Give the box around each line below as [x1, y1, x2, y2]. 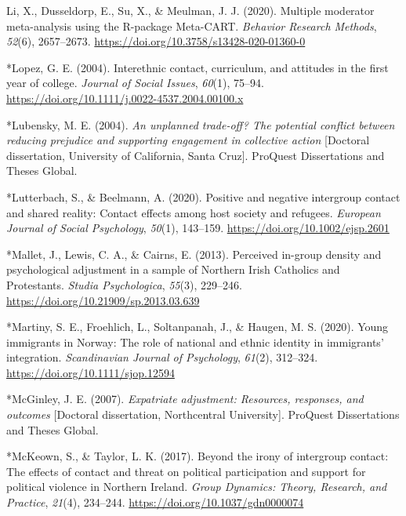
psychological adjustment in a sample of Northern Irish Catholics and [6, 261, 340, 278]
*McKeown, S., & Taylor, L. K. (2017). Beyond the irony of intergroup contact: [6, 448, 389, 464]
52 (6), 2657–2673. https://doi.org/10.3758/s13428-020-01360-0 [6, 33, 306, 49]
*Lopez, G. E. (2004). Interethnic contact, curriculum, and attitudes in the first [6, 59, 389, 75]
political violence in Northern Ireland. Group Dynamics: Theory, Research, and [6, 478, 387, 495]
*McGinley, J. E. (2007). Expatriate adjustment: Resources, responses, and [6, 391, 364, 407]
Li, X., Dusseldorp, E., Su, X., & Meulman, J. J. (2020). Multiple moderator [6, 2, 375, 18]
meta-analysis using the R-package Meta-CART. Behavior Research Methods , [6, 17, 377, 34]
